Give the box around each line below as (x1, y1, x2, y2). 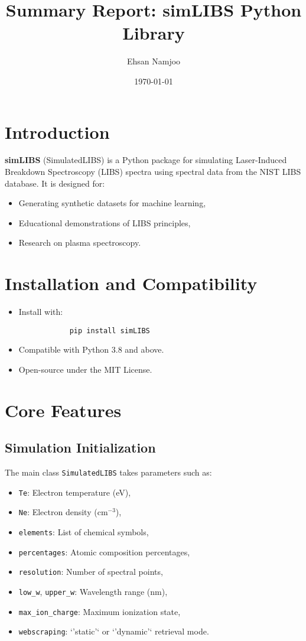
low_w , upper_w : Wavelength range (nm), (18, 585, 168, 598)
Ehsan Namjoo (126, 55, 181, 67)
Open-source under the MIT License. (18, 363, 152, 375)
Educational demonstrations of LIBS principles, (18, 216, 191, 229)
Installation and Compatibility (5, 271, 258, 295)
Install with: (18, 305, 63, 318)
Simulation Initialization (5, 438, 156, 457)
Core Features (5, 398, 122, 422)
